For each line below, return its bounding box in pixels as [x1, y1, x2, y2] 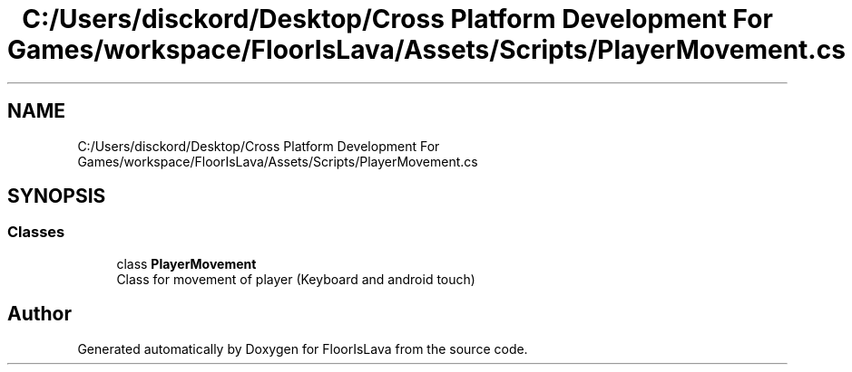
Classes [7, 223, 65, 242]
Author [7, 302, 72, 326]
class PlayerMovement [116, 255, 257, 272]
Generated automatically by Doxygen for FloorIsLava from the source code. [77, 340, 528, 357]
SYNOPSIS [7, 185, 106, 208]
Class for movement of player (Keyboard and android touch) [116, 271, 475, 287]
